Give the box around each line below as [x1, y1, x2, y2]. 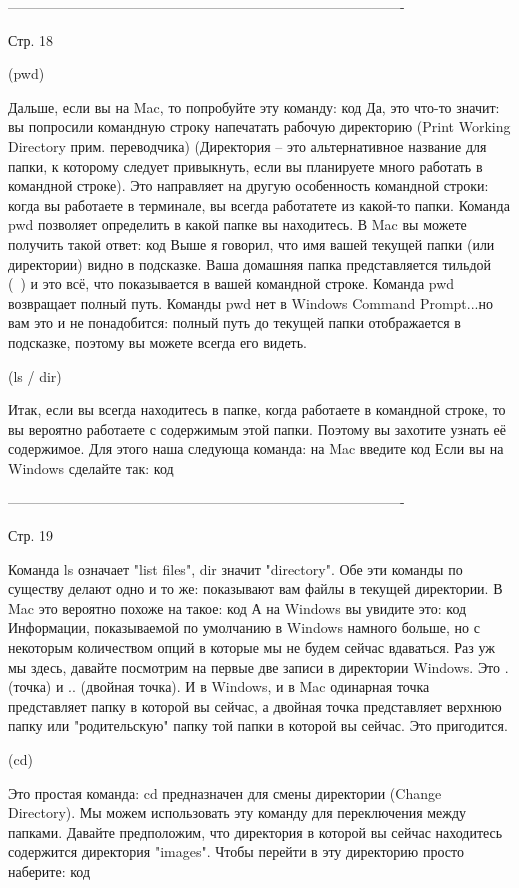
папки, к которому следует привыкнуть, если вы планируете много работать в [8, 155, 483, 176]
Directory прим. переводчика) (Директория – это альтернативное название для [8, 135, 487, 156]
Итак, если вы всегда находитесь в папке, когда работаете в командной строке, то [8, 399, 506, 420]
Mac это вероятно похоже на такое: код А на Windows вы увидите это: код [8, 597, 467, 618]
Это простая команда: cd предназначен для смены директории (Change [8, 782, 442, 803]
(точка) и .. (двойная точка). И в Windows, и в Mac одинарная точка [8, 676, 430, 697]
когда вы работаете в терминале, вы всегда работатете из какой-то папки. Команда [8, 194, 510, 215]
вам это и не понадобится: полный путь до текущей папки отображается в [8, 312, 461, 333]
